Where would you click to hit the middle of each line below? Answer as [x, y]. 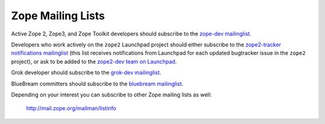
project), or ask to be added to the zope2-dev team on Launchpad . [94, 61]
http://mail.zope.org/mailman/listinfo [71, 108]
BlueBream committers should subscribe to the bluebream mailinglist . [97, 84]
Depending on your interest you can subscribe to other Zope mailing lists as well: [111, 95]
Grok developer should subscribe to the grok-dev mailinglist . [86, 73]
